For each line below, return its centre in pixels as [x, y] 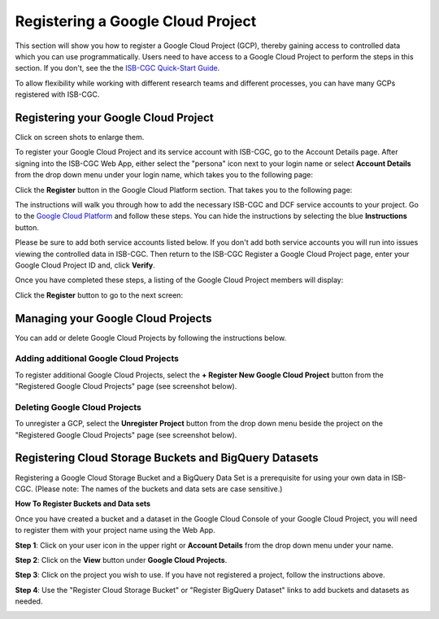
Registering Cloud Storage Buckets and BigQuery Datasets [167, 458]
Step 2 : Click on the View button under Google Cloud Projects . [121, 560]
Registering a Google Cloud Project [136, 21]
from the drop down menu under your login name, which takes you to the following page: [164, 175]
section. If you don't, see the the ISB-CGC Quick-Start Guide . [117, 68]
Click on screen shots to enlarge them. [80, 137]
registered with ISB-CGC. [57, 94]
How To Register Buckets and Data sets [83, 503]
